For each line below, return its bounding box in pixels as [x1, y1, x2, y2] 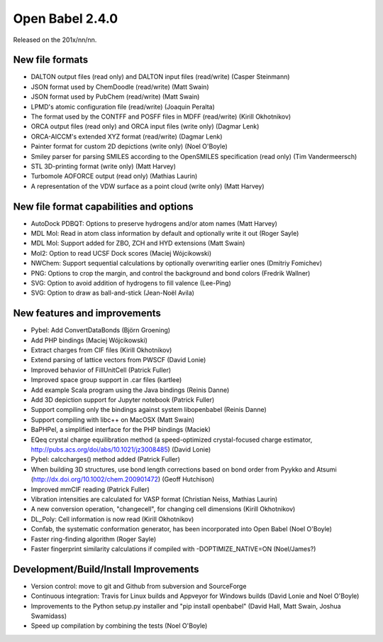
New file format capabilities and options [13, 200, 194, 212]
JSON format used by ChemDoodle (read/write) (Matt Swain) [30, 82, 209, 91]
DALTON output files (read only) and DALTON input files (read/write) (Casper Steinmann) [30, 72, 290, 81]
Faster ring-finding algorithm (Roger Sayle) [30, 535, 157, 543]
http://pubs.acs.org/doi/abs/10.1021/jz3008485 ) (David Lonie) [30, 445, 211, 454]
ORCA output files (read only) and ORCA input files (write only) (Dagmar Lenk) [30, 122, 260, 131]
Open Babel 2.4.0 [13, 11, 118, 26]
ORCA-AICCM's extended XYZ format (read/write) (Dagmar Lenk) [30, 132, 223, 141]
